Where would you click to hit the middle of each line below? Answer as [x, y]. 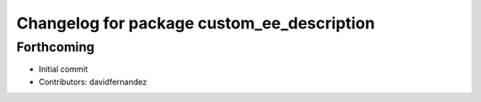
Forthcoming [56, 47]
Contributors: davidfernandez [93, 82]
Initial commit [63, 69]
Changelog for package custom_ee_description [196, 23]
